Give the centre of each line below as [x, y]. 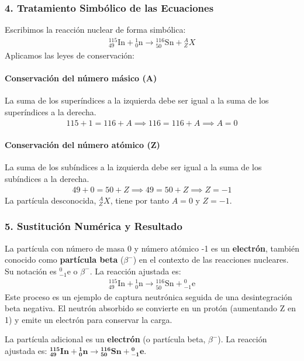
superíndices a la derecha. [51, 112]
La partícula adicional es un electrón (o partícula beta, [105, 339]
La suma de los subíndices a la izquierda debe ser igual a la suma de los [133, 167]
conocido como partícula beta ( [64, 259]
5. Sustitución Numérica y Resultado [94, 226]
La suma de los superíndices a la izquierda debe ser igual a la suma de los [137, 100]
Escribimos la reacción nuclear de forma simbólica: [95, 30]
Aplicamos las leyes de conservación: [70, 55]
